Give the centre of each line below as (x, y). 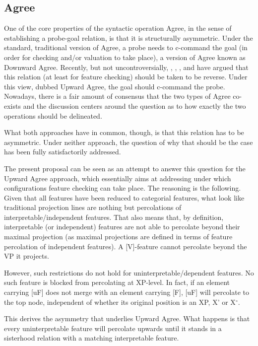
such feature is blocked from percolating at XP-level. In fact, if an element (117, 282)
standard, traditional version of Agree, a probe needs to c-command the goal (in (126, 47)
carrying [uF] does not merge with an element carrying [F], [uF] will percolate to (127, 292)
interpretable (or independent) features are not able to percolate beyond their (122, 227)
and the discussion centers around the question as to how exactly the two (134, 105)
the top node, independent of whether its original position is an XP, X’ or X (120, 302)
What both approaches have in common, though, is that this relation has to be (124, 132)
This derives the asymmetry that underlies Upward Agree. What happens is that (127, 318)
